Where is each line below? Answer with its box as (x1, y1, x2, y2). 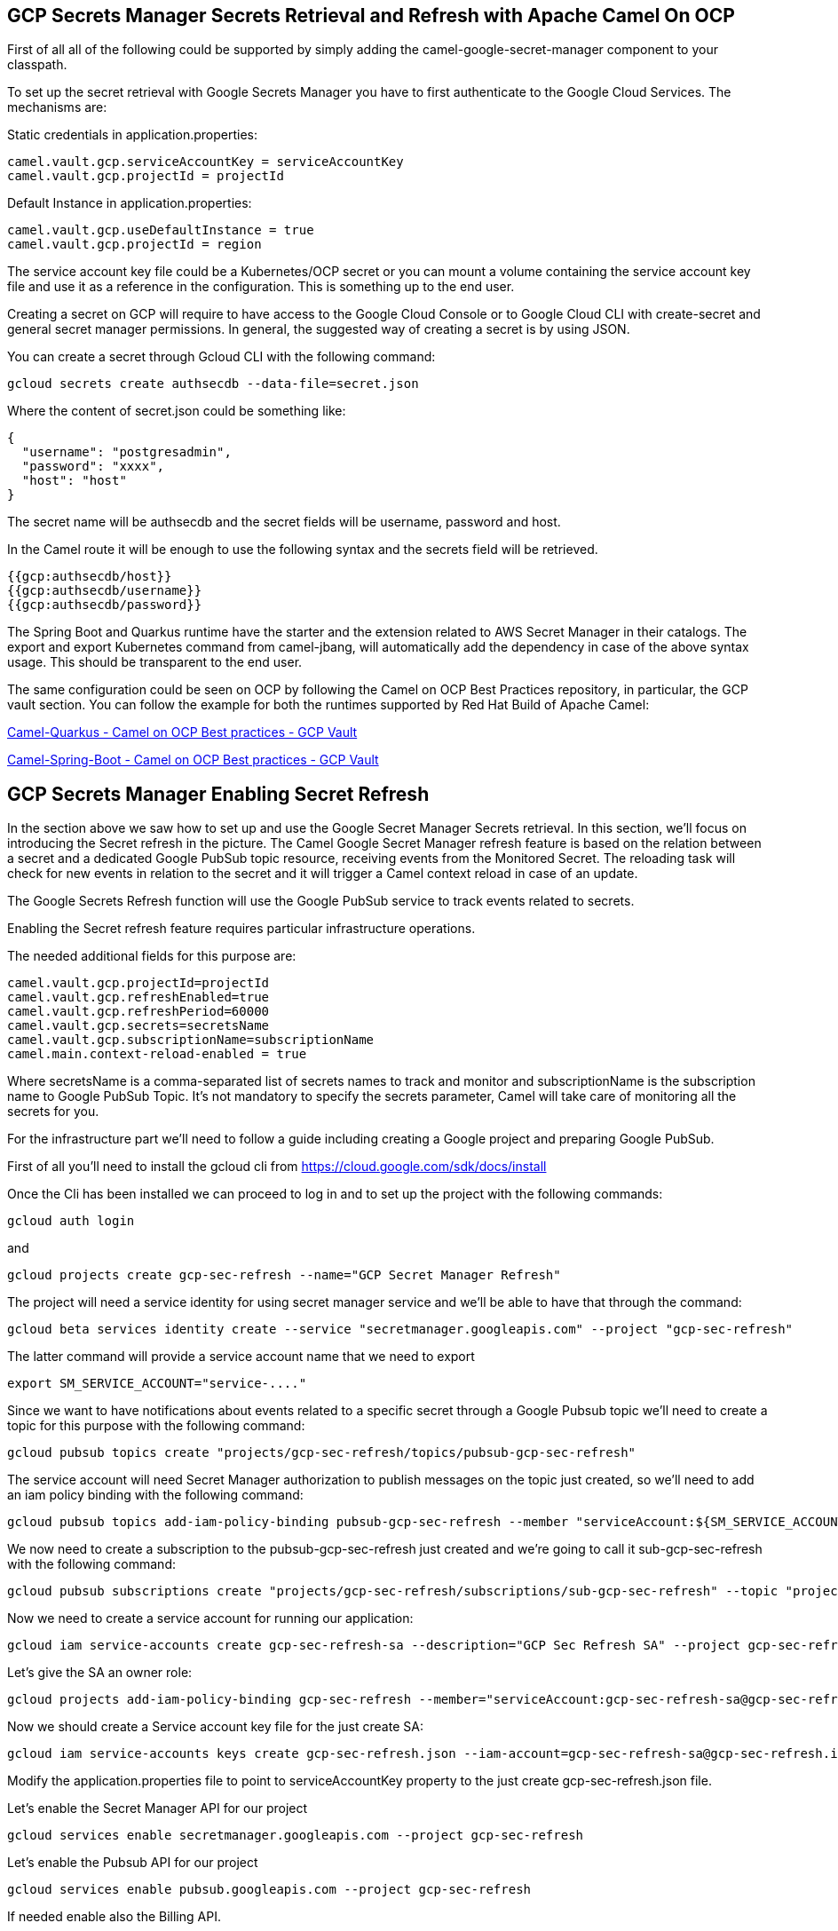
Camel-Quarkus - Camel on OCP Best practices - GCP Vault (7, 724, 358, 740)
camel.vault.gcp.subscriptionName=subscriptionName (7, 1033, 375, 1048)
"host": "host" (21, 473, 127, 488)
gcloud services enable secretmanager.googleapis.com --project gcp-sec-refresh (7, 1828, 584, 1843)
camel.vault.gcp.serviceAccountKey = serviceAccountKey (7, 154, 404, 170)
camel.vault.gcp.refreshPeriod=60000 (7, 1004, 270, 1019)
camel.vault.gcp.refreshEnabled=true (7, 990, 270, 1005)
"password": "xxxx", (21, 459, 165, 474)
